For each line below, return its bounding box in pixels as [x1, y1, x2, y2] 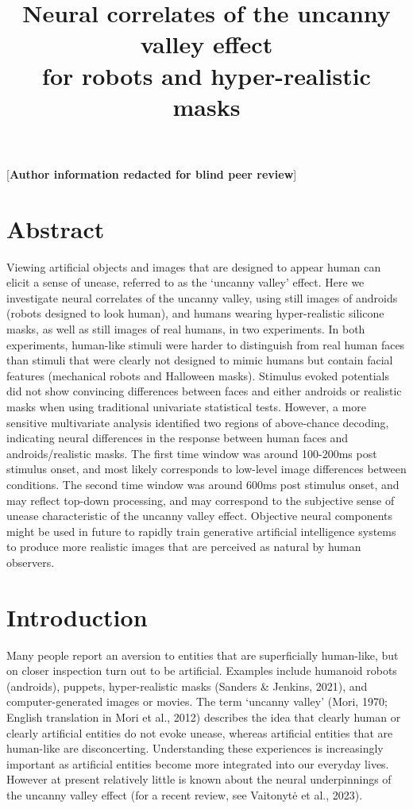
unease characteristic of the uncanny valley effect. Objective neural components [6, 507, 393, 524]
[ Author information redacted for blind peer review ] [6, 165, 297, 182]
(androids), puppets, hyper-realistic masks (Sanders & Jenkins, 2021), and [6, 677, 368, 694]
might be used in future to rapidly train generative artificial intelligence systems [6, 522, 396, 539]
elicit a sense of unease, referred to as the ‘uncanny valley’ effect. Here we [6, 274, 365, 291]
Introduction [6, 600, 148, 633]
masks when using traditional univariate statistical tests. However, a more [6, 399, 366, 414]
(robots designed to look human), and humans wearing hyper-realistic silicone [6, 305, 384, 322]
